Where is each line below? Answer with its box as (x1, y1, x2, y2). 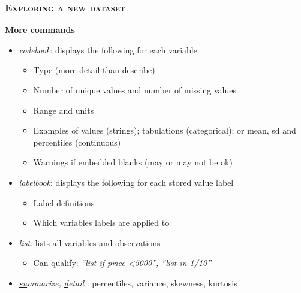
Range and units (33, 104, 94, 116)
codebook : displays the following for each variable (19, 43, 197, 56)
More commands (5, 23, 75, 36)
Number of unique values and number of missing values (33, 84, 236, 96)
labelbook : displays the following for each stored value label (19, 176, 234, 188)
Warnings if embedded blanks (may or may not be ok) (33, 156, 233, 168)
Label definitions (33, 196, 95, 209)
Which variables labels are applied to (33, 216, 170, 229)
